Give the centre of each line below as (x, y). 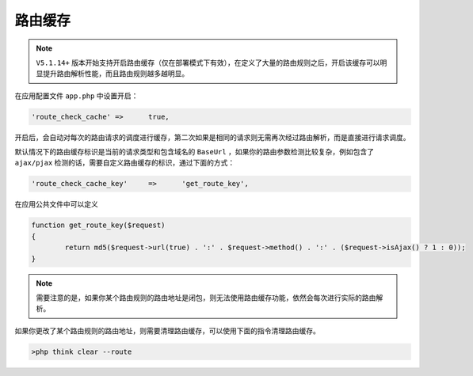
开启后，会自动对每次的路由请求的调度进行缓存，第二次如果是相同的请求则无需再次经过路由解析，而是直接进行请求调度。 (212, 137)
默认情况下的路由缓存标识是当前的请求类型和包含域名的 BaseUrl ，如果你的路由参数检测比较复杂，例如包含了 (194, 152)
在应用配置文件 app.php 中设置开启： (76, 96)
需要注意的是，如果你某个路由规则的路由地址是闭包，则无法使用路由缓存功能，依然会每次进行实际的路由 (206, 298)
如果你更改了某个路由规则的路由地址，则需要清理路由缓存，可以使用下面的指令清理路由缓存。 (167, 330)
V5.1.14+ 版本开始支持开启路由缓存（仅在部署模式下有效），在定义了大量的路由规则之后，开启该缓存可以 (208, 63)
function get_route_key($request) (98, 225)
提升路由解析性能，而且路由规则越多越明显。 (116, 74)
